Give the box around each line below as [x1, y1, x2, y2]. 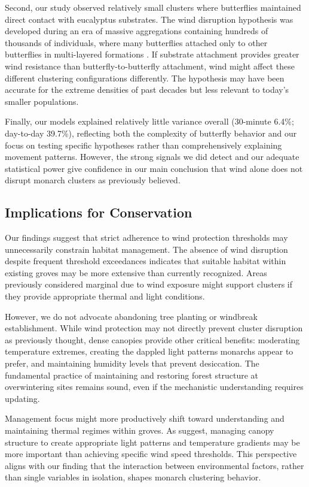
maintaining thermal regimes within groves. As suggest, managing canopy [5, 424, 274, 437]
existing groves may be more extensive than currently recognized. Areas [5, 266, 267, 279]
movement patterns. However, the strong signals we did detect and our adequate [5, 150, 299, 163]
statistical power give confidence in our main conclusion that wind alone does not [5, 162, 303, 174]
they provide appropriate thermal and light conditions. [5, 290, 205, 303]
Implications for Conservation [5, 203, 192, 222]
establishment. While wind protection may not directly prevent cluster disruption [5, 322, 303, 334]
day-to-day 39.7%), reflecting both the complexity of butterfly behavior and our [5, 126, 297, 139]
